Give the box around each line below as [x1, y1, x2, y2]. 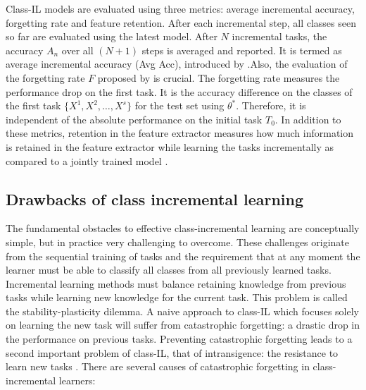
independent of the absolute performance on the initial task [6, 111, 263, 126]
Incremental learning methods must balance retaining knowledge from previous [6, 276, 346, 291]
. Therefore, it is [236, 98, 306, 113]
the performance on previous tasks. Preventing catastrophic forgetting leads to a [6, 331, 353, 346]
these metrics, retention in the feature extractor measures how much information [6, 126, 354, 140]
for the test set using [134, 98, 225, 113]
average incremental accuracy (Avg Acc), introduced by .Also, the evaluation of [6, 56, 348, 71]
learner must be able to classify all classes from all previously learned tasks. [6, 262, 332, 277]
